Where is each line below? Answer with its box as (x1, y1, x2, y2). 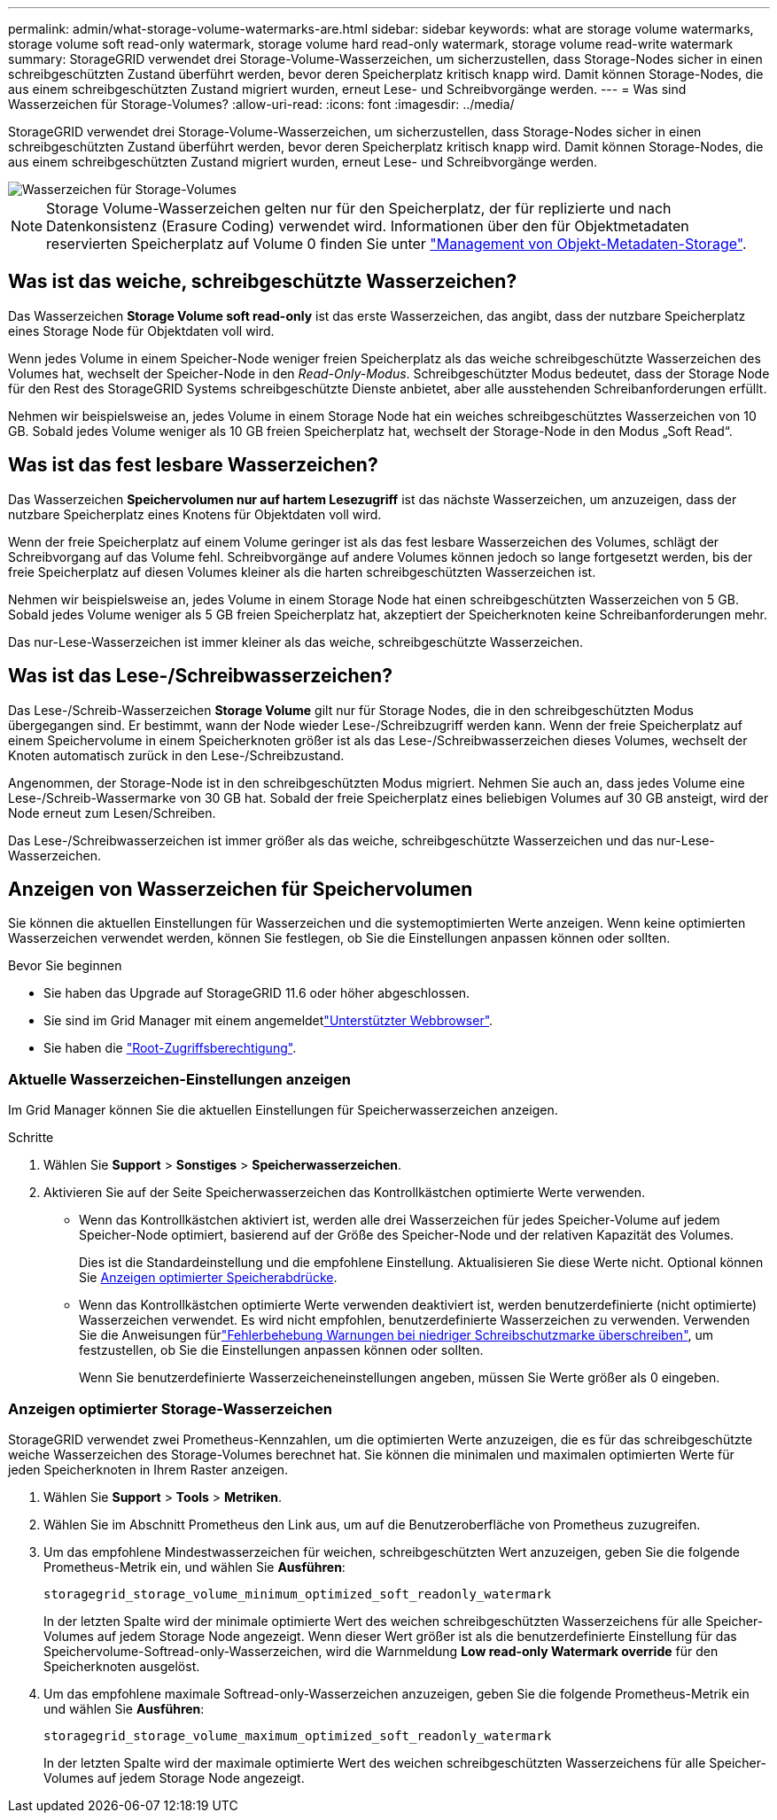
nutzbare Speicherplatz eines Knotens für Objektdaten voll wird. (8, 506, 382, 522)
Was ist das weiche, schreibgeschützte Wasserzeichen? (8, 270, 517, 293)
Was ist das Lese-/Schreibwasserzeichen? (8, 665, 392, 688)
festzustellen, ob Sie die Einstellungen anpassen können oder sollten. (79, 1342, 484, 1358)
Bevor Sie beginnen (8, 958, 122, 974)
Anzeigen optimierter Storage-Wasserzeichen (8, 1399, 332, 1418)
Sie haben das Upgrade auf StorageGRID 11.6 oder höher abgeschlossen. (43, 985, 470, 1001)
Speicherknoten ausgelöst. (43, 1658, 200, 1674)
